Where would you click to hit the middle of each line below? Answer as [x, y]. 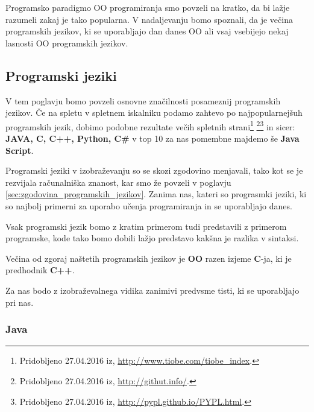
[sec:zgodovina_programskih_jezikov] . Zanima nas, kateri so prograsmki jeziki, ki [156, 194]
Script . [20, 150]
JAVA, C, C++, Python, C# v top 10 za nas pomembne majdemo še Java [152, 138]
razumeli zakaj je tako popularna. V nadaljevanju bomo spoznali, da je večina [149, 19]
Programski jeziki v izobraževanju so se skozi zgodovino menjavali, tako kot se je [154, 170]
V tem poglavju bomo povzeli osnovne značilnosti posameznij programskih [143, 100]
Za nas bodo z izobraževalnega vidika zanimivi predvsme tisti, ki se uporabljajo [152, 290]
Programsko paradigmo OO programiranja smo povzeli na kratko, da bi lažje [148, 7]
